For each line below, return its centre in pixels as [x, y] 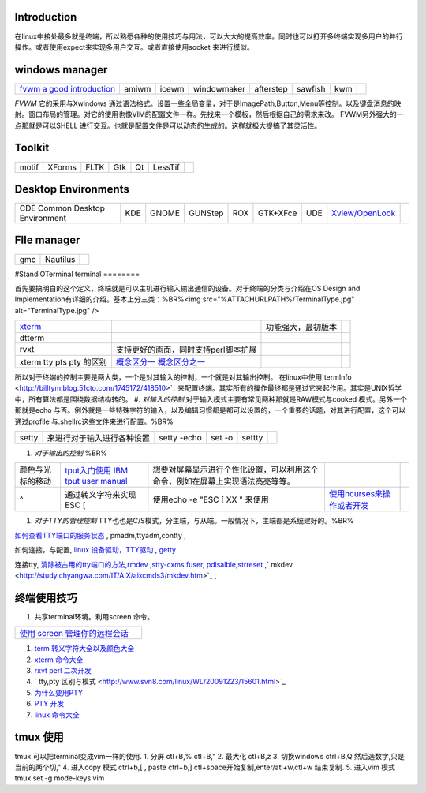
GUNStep [206, 213]
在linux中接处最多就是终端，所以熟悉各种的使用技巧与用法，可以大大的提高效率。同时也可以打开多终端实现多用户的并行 [209, 36]
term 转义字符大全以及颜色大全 [84, 649]
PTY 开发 [49, 704]
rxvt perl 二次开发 [63, 671]
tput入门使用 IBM [96, 471]
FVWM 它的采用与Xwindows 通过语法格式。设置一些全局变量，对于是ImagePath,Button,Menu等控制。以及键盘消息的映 [208, 103]
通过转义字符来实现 [100, 495]
